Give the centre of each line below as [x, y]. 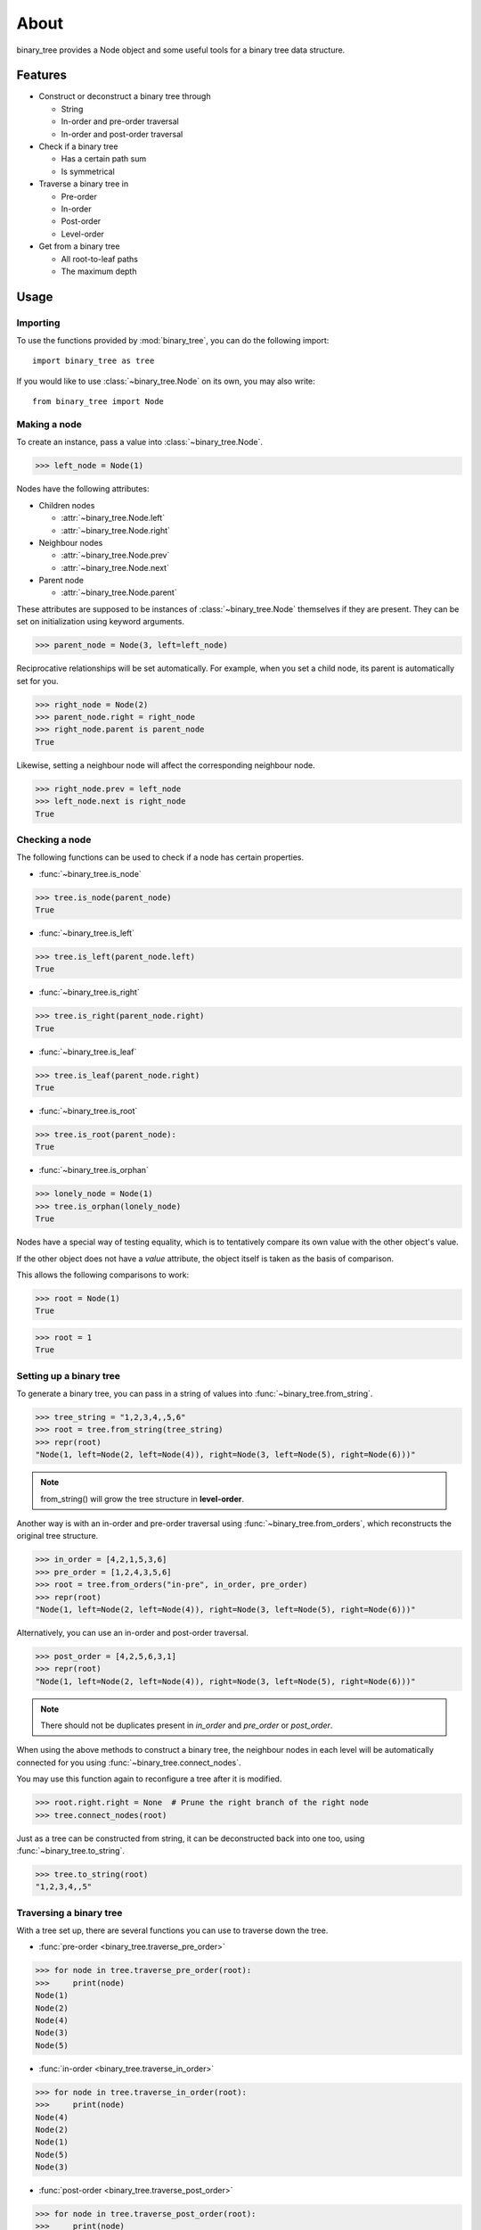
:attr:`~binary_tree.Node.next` [115, 567]
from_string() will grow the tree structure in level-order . [143, 1499]
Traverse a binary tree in [84, 184]
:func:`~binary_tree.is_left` [87, 933]
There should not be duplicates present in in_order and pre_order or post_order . [187, 1725]
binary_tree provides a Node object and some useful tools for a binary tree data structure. [181, 50]
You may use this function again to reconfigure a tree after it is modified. [149, 1779]
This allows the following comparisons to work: [103, 1275]
